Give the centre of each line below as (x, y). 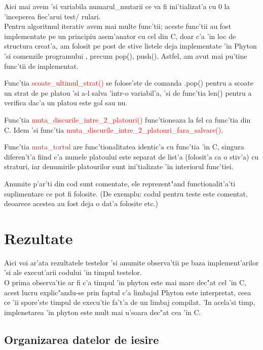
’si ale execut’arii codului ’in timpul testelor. (73, 272)
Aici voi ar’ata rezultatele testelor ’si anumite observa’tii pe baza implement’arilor (131, 262)
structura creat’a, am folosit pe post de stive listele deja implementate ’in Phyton (130, 46)
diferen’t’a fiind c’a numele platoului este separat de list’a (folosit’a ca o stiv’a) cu (131, 156)
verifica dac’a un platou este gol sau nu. (66, 103)
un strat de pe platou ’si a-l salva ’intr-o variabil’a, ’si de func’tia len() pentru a (128, 92)
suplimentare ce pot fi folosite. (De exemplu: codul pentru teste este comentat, (126, 193)
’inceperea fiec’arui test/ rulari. (52, 16)
